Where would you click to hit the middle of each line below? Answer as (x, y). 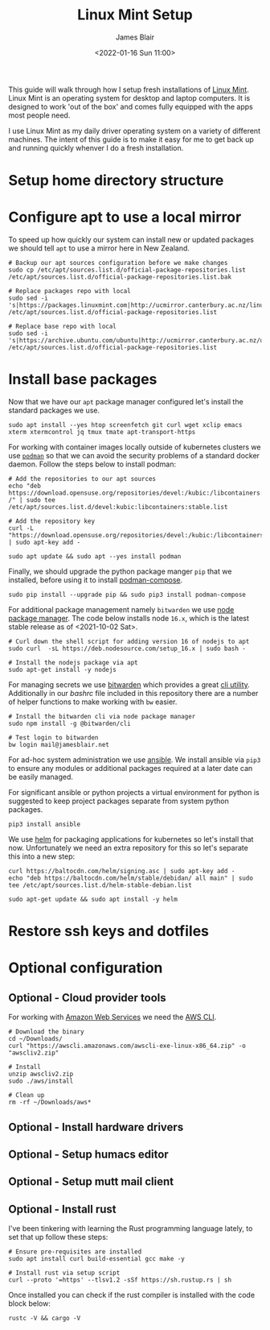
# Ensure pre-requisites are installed (75, 1252)
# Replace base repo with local (62, 327)
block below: (29, 1303)
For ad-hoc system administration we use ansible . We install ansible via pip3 (135, 760)
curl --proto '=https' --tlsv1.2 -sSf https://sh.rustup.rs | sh (120, 1280)
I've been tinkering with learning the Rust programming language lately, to (131, 1228)
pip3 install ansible (45, 824)
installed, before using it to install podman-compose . (96, 580)
